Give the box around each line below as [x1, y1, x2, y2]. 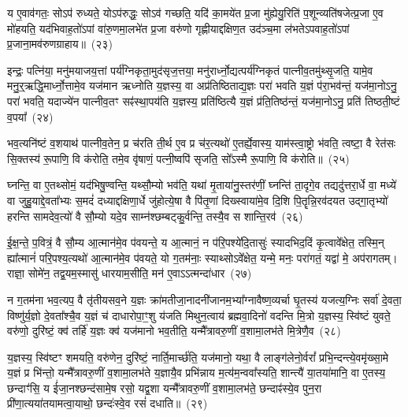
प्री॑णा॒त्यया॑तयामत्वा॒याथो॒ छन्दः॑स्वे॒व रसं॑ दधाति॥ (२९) [7, 395, 208, 411]
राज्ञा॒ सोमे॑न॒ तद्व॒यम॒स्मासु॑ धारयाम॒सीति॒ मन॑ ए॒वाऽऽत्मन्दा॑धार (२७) [7, 265, 252, 281]
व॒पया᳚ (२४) [7, 108, 54, 125]
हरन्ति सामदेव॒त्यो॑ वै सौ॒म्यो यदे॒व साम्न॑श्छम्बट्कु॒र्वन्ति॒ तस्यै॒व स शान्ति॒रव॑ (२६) [7, 207, 303, 224]
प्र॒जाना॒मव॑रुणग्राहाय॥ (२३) [7, 35, 113, 52]
